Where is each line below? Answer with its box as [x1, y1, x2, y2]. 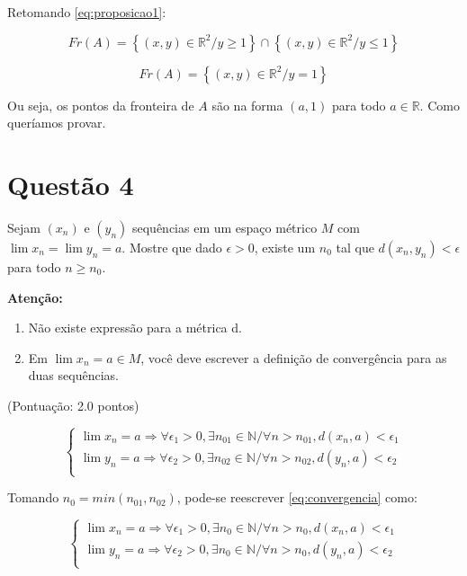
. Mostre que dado [121, 237, 222, 256]
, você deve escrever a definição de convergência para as [140, 348, 447, 367]
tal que [336, 237, 374, 256]
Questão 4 [7, 165, 134, 202]
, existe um [254, 237, 316, 256]
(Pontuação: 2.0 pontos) [7, 395, 139, 414]
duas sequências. [28, 366, 119, 385]
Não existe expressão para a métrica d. [28, 318, 242, 337]
